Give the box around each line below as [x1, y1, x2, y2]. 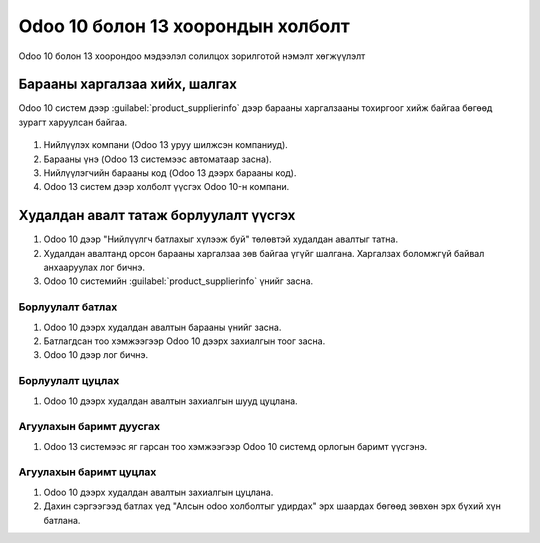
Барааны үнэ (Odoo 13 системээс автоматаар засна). [43, 153, 272, 165]
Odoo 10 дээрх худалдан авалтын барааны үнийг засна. [43, 321, 282, 333]
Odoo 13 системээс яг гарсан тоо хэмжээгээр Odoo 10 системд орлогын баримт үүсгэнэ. [43, 440, 428, 452]
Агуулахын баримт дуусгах [18, 420, 160, 434]
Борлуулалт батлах [18, 300, 118, 314]
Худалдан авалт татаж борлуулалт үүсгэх [18, 207, 296, 224]
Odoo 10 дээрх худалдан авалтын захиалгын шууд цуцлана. [43, 395, 299, 407]
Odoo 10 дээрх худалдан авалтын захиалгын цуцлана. [43, 486, 274, 498]
